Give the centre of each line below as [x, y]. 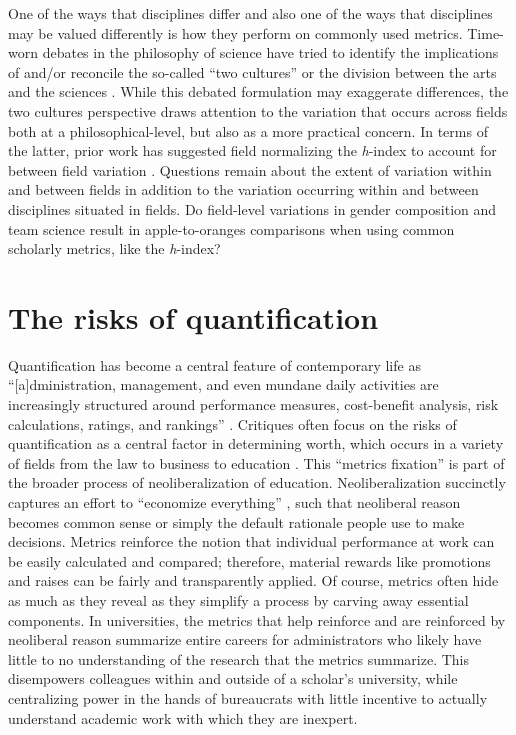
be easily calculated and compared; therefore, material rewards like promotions [249, 560]
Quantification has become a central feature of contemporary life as [214, 364]
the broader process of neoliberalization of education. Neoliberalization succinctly [257, 482]
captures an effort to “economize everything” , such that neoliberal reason [234, 502]
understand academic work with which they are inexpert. [183, 717]
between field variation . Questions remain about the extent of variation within [250, 169]
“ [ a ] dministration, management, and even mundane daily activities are [223, 384]
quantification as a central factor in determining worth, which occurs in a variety [256, 443]
